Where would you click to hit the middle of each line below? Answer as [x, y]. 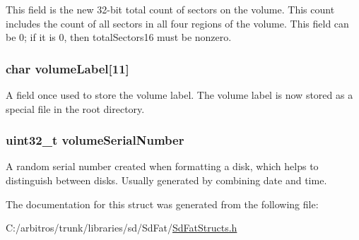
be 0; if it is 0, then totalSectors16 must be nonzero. [119, 37]
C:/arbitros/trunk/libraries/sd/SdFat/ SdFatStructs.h [122, 228]
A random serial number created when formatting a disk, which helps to [162, 166]
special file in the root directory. [75, 108]
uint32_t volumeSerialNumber [95, 140]
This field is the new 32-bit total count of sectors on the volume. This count [170, 9]
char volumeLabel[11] [67, 68]
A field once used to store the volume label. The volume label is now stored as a [179, 95]
